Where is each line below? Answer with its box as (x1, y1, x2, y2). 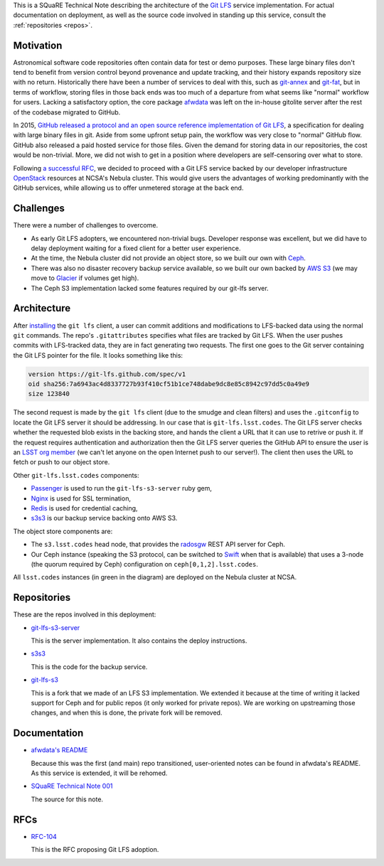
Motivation (13, 39, 63, 51)
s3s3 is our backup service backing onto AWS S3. (31, 514, 178, 523)
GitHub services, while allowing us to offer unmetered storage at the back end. (13, 183, 244, 192)
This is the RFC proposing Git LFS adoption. (31, 845, 159, 854)
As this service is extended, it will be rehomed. (31, 769, 168, 778)
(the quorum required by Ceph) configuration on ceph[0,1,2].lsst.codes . (31, 560, 259, 568)
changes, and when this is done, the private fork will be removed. (31, 708, 223, 717)
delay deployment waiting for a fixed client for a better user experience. (31, 244, 241, 252)
